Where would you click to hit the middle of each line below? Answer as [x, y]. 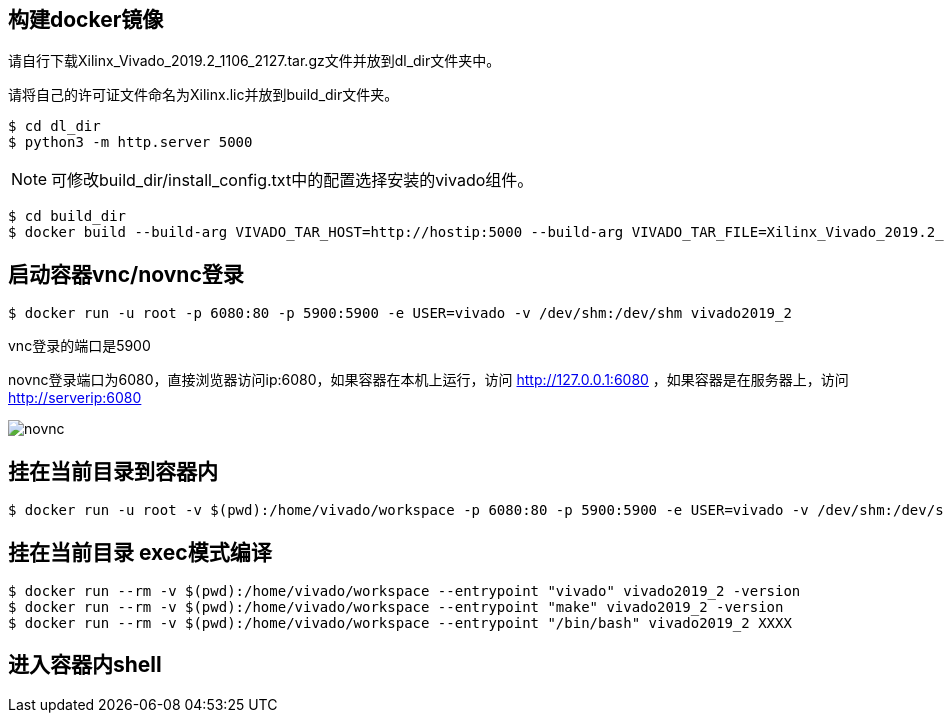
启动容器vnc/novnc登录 [126, 274]
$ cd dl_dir [54, 126]
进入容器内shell [85, 665]
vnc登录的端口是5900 [79, 346]
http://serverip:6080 [75, 398]
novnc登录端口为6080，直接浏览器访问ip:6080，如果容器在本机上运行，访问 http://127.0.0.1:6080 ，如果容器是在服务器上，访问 [428, 380]
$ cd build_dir [67, 216]
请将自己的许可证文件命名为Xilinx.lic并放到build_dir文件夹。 [203, 95]
